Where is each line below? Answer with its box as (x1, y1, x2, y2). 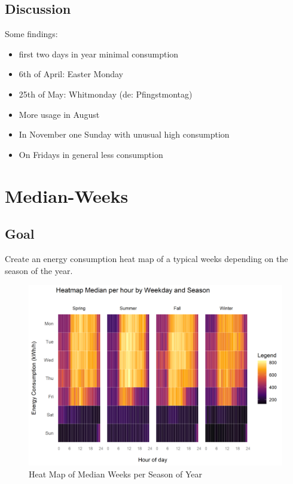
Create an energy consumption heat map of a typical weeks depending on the (5, 252, 288, 264)
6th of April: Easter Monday (19, 68, 124, 80)
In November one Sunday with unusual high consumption (19, 128, 230, 141)
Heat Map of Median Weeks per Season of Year (29, 467, 202, 480)
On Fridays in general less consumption (19, 148, 163, 160)
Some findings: (5, 28, 58, 40)
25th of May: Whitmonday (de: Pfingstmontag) (19, 87, 193, 100)
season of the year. (5, 264, 73, 276)
